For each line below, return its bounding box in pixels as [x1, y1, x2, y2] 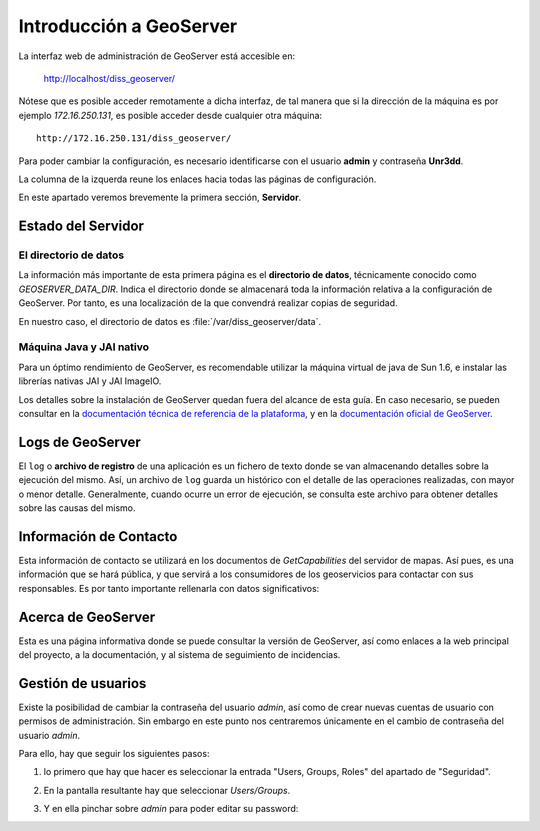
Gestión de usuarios [18, 675, 147, 692]
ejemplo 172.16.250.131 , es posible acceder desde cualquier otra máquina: [18, 109, 323, 121]
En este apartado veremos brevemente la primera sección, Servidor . [18, 191, 302, 204]
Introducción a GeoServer [18, 15, 238, 37]
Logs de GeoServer [18, 433, 142, 450]
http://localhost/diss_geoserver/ [43, 72, 175, 84]
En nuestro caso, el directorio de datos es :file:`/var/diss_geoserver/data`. [18, 315, 322, 327]
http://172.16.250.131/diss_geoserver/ [36, 133, 232, 144]
